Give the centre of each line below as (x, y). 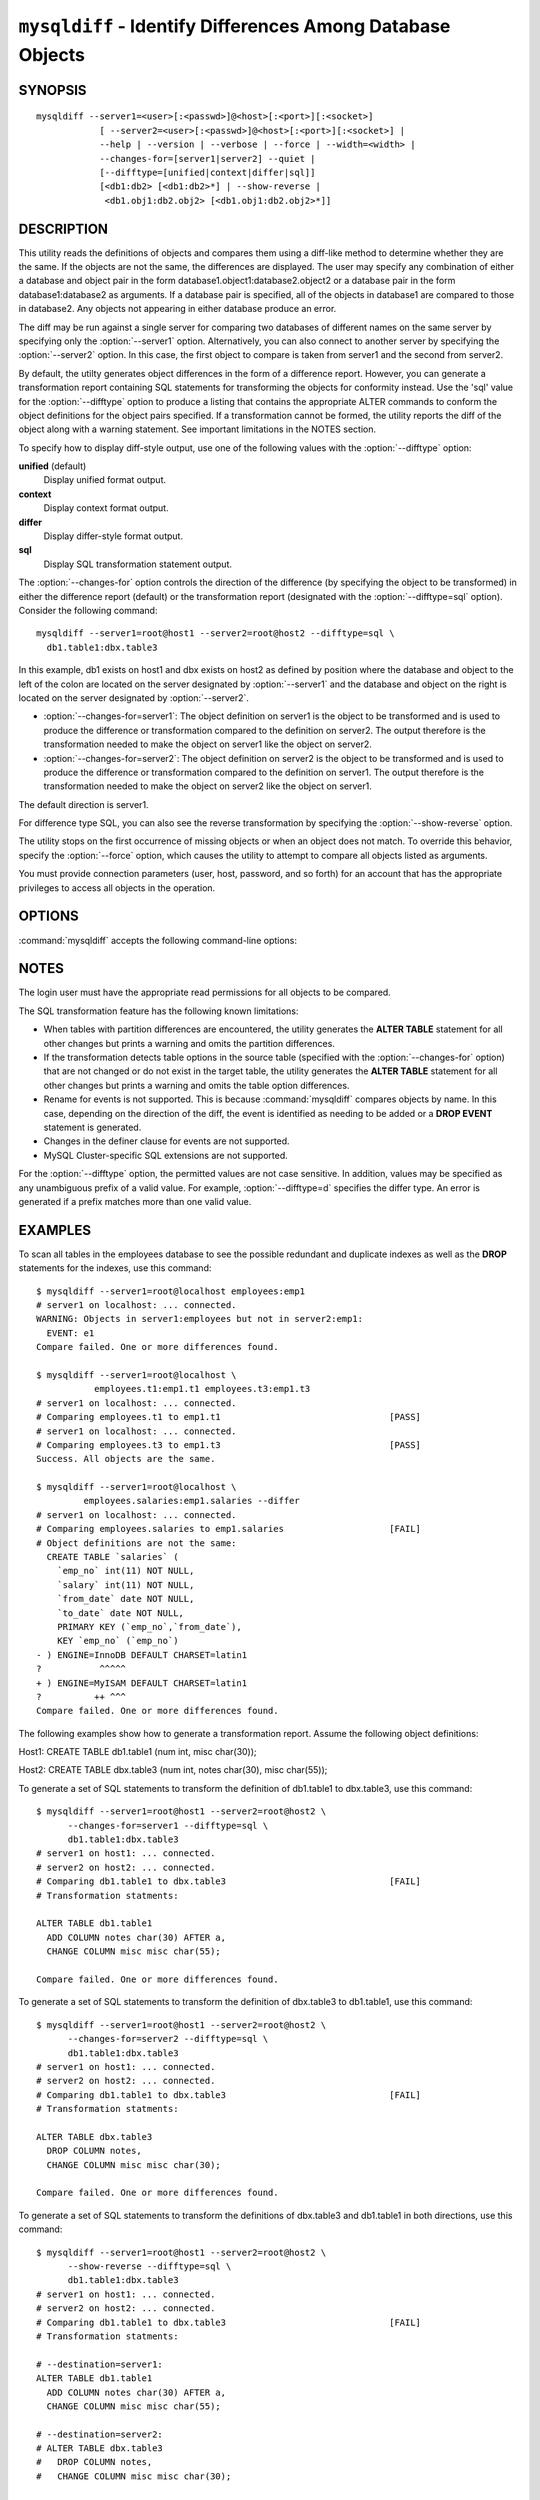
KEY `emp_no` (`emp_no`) (117, 1641)
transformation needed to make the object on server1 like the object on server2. (207, 744)
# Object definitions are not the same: (136, 1543)
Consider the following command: (88, 610)
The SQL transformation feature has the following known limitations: (158, 1011)
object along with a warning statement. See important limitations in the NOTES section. (197, 429)
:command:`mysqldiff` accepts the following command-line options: (158, 940)
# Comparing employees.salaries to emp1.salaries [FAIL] (229, 1529)
